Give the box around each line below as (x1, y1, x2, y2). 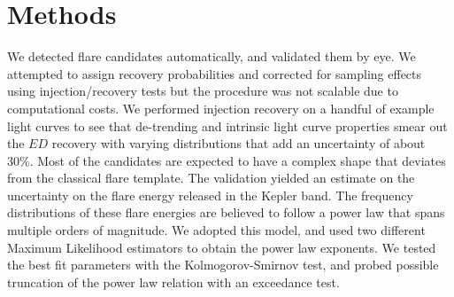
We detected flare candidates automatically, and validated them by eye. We (7, 47, 416, 66)
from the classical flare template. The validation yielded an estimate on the (7, 168, 415, 187)
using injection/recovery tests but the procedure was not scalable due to (7, 82, 398, 100)
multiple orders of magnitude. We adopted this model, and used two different (7, 221, 426, 239)
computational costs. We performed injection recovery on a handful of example (7, 98, 435, 117)
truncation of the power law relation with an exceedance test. (7, 272, 340, 291)
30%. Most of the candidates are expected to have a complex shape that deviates (7, 151, 446, 169)
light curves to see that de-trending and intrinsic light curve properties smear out (7, 116, 448, 135)
